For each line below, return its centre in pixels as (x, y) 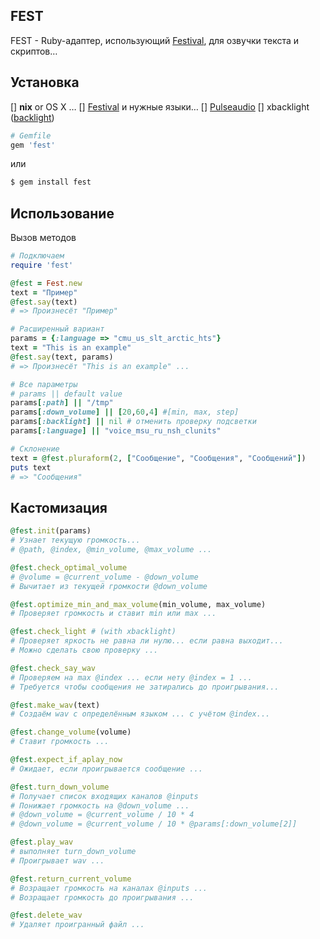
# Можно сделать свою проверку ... (84, 650)
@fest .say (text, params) (62, 357)
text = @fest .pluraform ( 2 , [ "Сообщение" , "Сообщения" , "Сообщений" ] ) (158, 458)
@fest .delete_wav (46, 915)
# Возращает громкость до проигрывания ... (102, 897)
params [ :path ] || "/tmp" (62, 403)
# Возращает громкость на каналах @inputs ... (109, 888)
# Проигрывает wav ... (57, 860)
